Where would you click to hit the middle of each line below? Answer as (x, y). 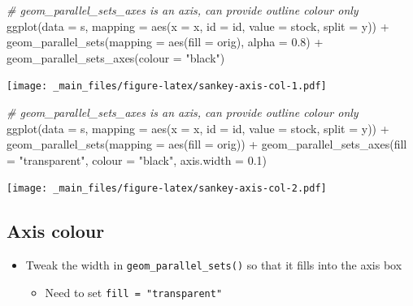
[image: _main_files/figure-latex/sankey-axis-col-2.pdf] (167, 189)
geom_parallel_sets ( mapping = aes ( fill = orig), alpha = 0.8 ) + (165, 42)
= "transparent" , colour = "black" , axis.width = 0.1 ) (137, 159)
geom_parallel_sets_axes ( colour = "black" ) (116, 57)
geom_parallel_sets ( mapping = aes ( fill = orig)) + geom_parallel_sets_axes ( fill (207, 144)
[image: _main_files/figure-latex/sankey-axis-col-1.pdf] (167, 86)
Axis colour (56, 231)
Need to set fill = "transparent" (134, 292)
